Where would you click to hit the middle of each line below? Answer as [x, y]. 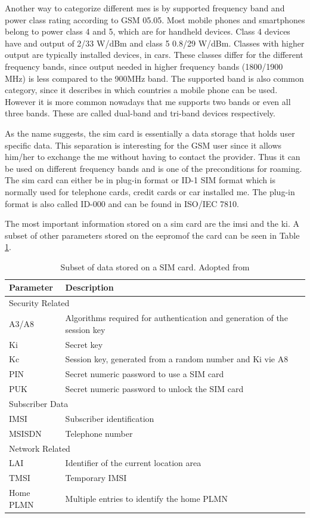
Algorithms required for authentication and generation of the [176, 318]
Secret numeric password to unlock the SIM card [154, 389]
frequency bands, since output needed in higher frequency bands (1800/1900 [144, 66]
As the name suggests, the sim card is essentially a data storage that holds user [150, 133]
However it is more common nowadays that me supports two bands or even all [148, 101]
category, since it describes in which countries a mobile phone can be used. [141, 90]
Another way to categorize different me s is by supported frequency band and [145, 8]
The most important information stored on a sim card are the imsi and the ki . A [152, 223]
